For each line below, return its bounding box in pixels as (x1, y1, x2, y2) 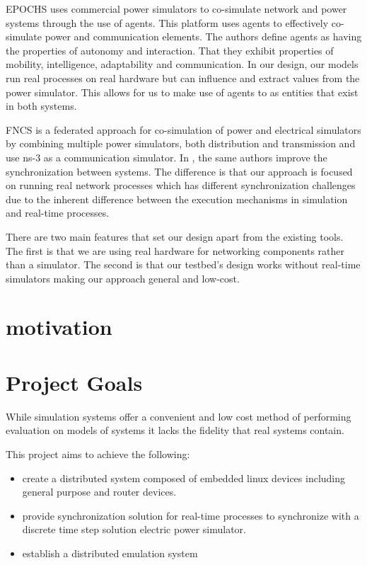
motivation (6, 312, 112, 341)
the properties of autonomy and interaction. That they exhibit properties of (6, 42, 334, 57)
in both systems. (6, 98, 77, 113)
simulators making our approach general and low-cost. (6, 270, 240, 285)
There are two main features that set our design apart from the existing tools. (6, 229, 344, 244)
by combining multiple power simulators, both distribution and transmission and (6, 136, 356, 151)
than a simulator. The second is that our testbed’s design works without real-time (6, 257, 361, 272)
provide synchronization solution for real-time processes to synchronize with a (22, 508, 359, 523)
